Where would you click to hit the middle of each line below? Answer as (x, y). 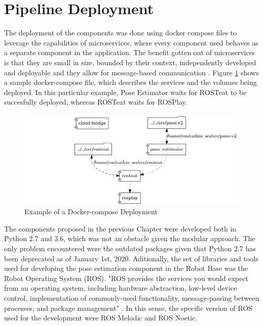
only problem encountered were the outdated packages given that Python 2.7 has (130, 248)
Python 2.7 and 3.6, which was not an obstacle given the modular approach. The (130, 238)
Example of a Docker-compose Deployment (91, 212)
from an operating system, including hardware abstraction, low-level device (121, 288)
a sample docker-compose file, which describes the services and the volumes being (130, 82)
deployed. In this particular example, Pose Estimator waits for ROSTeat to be (125, 92)
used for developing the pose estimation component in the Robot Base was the (126, 268)
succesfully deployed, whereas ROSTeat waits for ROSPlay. (96, 102)
